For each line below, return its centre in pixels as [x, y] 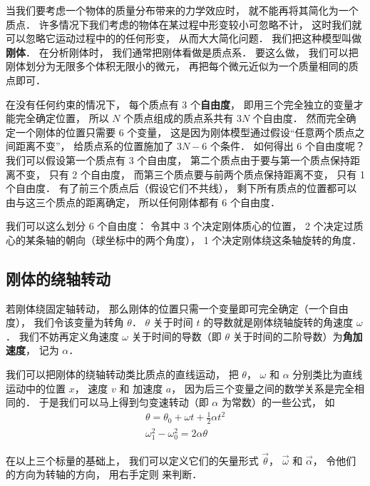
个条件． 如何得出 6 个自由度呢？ [287, 146]
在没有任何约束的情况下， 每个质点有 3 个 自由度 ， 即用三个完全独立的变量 [180, 104]
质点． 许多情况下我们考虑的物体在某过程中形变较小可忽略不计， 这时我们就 [184, 24]
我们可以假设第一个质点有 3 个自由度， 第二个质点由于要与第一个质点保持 [178, 160]
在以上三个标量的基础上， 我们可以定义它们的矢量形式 [132, 460]
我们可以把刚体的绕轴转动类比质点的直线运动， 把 [122, 374]
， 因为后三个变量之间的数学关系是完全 [263, 388]
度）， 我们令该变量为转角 [65, 322]
